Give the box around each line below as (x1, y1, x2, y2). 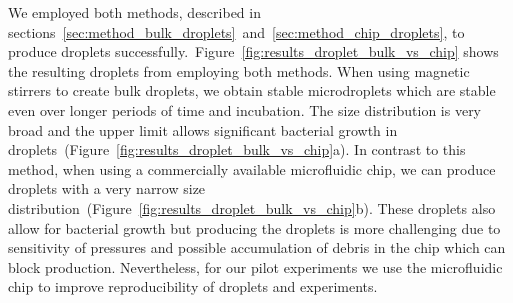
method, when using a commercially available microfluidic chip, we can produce (8, 158, 496, 179)
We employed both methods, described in (8, 2, 261, 22)
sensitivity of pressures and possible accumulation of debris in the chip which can (8, 237, 506, 258)
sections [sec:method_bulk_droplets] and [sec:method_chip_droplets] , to (8, 21, 465, 42)
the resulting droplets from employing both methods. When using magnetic (8, 60, 470, 81)
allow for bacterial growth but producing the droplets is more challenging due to (8, 217, 501, 238)
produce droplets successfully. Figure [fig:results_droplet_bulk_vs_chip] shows (8, 41, 499, 62)
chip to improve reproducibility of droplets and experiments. (8, 276, 378, 297)
